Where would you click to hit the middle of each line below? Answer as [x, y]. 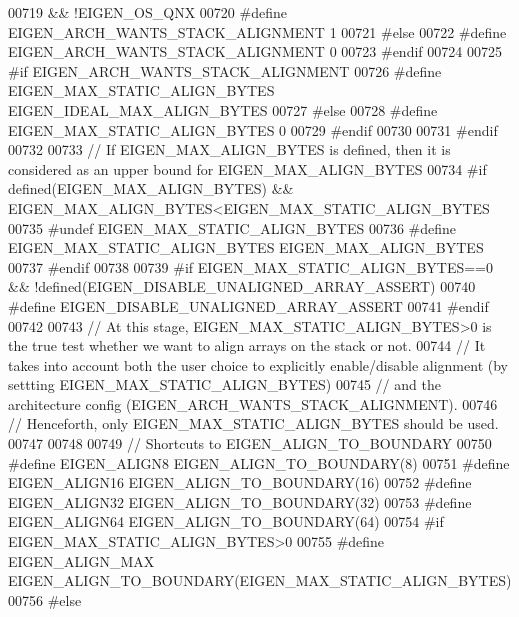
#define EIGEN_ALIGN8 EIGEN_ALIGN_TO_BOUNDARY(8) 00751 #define [259, 462]
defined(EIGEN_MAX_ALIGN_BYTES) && [151, 188]
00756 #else [45, 599]
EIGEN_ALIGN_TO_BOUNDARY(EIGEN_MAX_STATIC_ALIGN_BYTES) [260, 580]
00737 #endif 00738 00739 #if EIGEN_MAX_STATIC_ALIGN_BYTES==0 [250, 266]
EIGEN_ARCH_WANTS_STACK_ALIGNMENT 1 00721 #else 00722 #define [257, 31]
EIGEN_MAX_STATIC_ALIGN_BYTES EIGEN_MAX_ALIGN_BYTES [246, 247]
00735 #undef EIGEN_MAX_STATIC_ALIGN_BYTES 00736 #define [232, 227]
